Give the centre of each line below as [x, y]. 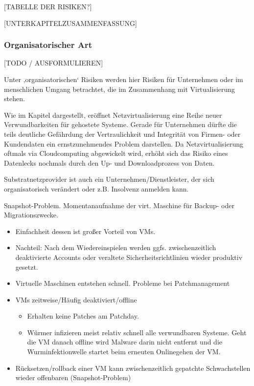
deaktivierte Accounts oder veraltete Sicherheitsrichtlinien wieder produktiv [129, 257]
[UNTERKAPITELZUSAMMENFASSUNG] [70, 23]
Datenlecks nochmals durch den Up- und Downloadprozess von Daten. [109, 162]
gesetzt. [27, 267]
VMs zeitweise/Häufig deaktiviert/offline [76, 299]
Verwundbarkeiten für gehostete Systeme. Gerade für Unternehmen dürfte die [120, 124]
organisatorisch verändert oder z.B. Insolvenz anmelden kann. [96, 188]
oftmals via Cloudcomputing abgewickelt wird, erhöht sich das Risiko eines [116, 153]
